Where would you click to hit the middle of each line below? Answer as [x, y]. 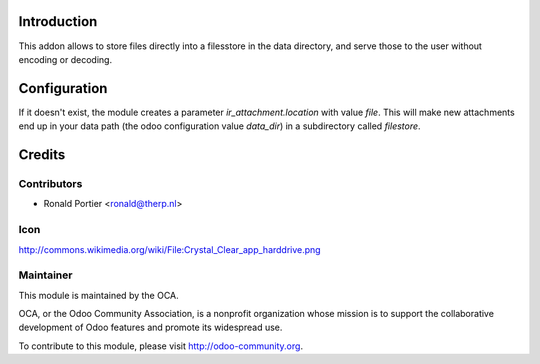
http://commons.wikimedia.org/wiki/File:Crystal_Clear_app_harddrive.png [169, 249]
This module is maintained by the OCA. [98, 295]
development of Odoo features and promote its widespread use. [150, 327]
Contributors [50, 183]
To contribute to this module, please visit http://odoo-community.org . [161, 346]
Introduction [58, 21]
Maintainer [45, 275]
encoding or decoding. [65, 59]
